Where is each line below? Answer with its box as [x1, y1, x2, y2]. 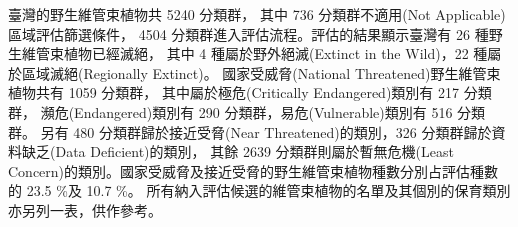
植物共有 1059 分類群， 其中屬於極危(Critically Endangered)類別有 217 [8, 82, 460, 103]
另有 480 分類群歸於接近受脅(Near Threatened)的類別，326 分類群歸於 [40, 121, 492, 142]
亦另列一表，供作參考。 [8, 199, 162, 220]
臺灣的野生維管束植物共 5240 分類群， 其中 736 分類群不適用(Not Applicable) [8, 4, 506, 24]
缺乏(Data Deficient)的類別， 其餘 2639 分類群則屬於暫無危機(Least [21, 141, 454, 162]
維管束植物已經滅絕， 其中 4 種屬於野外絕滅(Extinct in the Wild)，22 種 [21, 43, 488, 64]
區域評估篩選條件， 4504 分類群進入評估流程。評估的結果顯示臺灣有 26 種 [8, 23, 489, 44]
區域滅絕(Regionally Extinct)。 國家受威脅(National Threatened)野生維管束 [21, 62, 501, 83]
